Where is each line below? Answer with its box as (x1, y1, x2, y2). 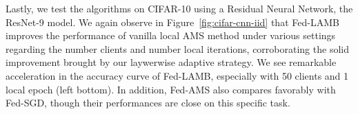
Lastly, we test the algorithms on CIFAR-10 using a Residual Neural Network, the (6, 1, 353, 15)
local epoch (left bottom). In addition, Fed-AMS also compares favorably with (6, 82, 336, 96)
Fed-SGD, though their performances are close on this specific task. (6, 95, 290, 110)
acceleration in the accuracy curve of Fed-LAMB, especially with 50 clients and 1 (6, 68, 349, 82)
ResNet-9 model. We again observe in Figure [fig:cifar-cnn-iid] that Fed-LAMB (6, 14, 339, 29)
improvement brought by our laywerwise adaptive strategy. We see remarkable (6, 55, 337, 69)
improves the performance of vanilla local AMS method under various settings (6, 28, 336, 43)
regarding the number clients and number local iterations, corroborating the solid (6, 41, 349, 56)
